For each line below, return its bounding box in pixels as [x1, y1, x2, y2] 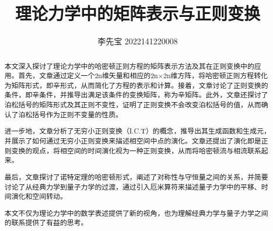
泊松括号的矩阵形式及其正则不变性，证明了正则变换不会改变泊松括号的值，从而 [4, 100, 261, 110]
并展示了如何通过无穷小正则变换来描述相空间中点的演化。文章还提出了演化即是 [4, 136, 261, 145]
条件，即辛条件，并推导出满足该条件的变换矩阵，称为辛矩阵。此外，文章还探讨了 [4, 90, 268, 100]
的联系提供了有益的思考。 [4, 218, 88, 228]
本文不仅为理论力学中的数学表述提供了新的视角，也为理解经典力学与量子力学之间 [4, 208, 268, 218]
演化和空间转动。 [11, 191, 67, 201]
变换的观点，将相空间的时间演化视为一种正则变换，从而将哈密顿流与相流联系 [11, 145, 261, 155]
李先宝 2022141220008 [97, 35, 178, 47]
